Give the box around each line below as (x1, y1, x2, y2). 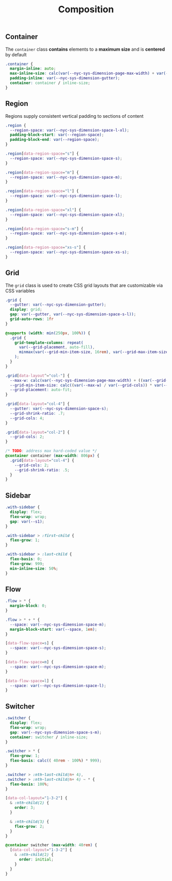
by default (5, 51, 27, 57)
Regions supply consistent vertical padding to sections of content (5, 113, 144, 119)
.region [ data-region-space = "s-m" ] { (5, 226, 83, 231)
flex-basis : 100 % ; (10, 782, 50, 787)
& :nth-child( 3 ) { (10, 819, 50, 824)
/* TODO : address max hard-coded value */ (5, 448, 97, 454)
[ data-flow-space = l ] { (5, 678, 54, 683)
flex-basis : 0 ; (10, 556, 42, 562)
